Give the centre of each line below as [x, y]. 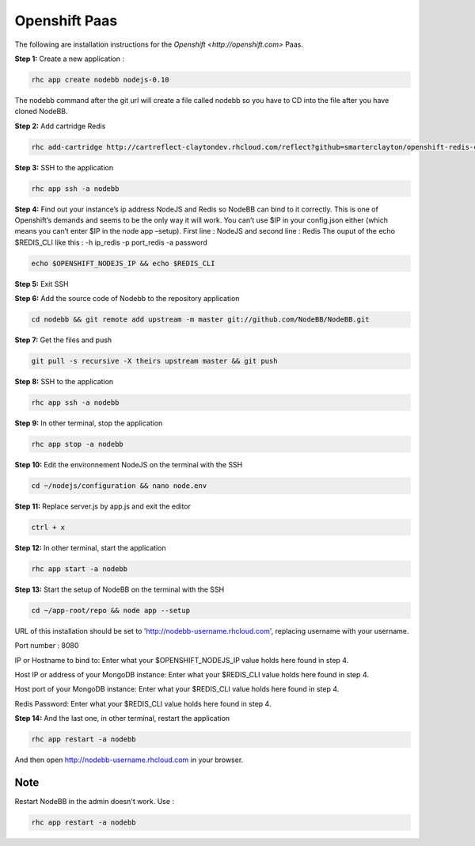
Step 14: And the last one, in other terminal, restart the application [122, 718]
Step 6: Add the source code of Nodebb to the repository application [127, 299]
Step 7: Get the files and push [63, 340]
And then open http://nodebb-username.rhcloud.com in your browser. [129, 760]
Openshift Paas [66, 21]
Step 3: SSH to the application [64, 167]
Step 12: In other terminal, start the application [90, 547]
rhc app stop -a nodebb [78, 444]
